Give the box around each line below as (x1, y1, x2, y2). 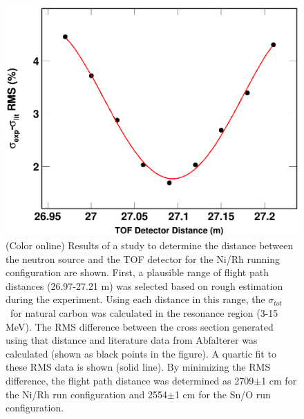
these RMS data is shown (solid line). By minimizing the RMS (6, 360, 271, 374)
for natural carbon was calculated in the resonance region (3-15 (10, 306, 278, 320)
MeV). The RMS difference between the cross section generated (6, 319, 274, 333)
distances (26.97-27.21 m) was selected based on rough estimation (6, 278, 283, 293)
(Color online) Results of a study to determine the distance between (6, 238, 294, 253)
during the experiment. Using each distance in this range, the (6, 292, 265, 306)
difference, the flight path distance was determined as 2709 (6, 373, 254, 387)
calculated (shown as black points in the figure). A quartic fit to (6, 346, 276, 360)
